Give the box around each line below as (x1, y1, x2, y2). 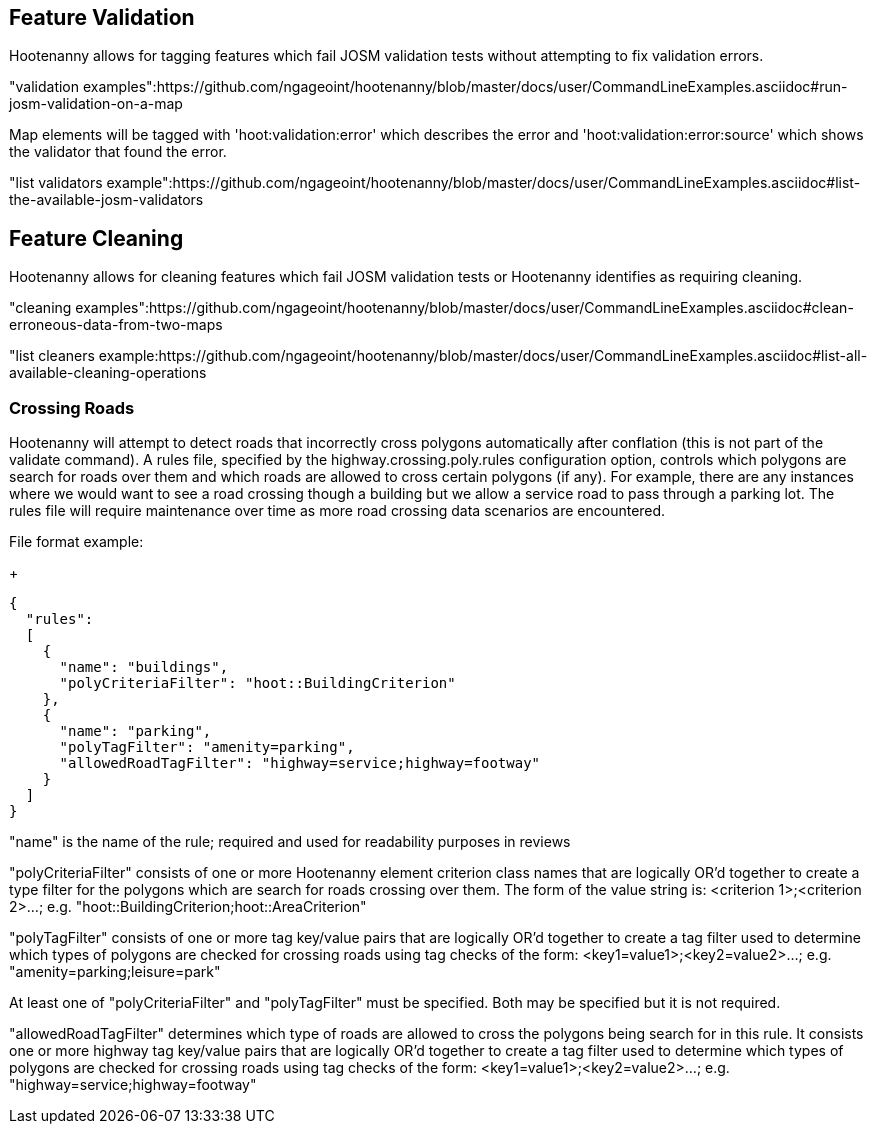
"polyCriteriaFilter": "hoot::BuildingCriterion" (59, 675, 456, 692)
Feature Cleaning (9, 225, 184, 251)
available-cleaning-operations (9, 364, 207, 382)
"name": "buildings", (59, 659, 229, 676)
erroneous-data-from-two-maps (9, 316, 223, 334)
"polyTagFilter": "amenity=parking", (59, 739, 355, 756)
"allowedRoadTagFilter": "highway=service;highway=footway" (59, 755, 541, 772)
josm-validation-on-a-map (9, 95, 183, 113)
